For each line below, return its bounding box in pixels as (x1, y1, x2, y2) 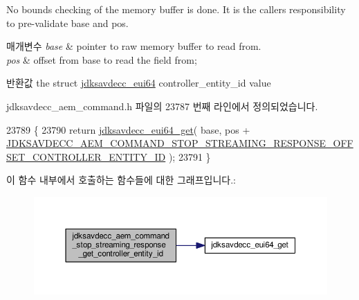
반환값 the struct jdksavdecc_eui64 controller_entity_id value (6, 76, 271, 90)
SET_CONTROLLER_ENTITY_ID (6, 149, 166, 164)
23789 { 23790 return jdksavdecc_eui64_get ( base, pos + (6, 122, 250, 136)
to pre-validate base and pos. (6, 15, 129, 30)
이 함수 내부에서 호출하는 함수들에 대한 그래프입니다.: (6, 173, 236, 187)
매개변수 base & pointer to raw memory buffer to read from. (6, 39, 261, 53)
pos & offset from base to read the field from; (6, 52, 197, 67)
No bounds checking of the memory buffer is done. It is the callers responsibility (6, 2, 346, 16)
